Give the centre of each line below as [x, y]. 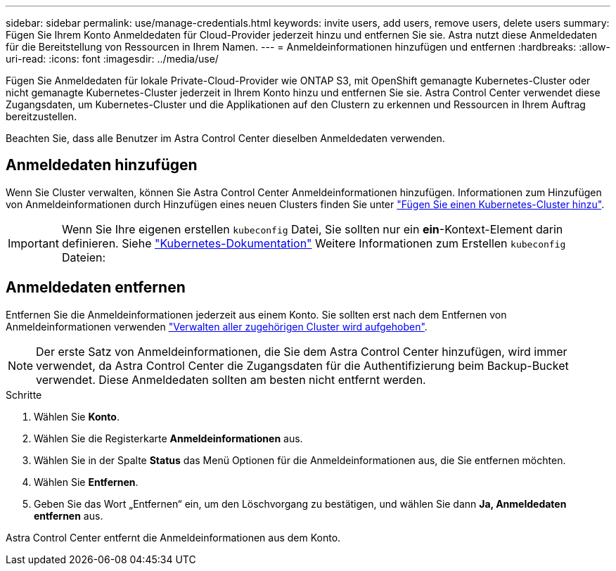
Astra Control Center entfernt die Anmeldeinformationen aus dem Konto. [173, 537]
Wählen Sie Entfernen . [86, 482]
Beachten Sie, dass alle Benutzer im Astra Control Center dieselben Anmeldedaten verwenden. [225, 138]
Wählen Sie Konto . [77, 416]
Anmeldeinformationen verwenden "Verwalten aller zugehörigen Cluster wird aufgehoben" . [217, 326]
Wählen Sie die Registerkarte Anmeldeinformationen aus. [168, 438]
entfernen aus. [69, 515]
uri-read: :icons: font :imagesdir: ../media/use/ [112, 59]
